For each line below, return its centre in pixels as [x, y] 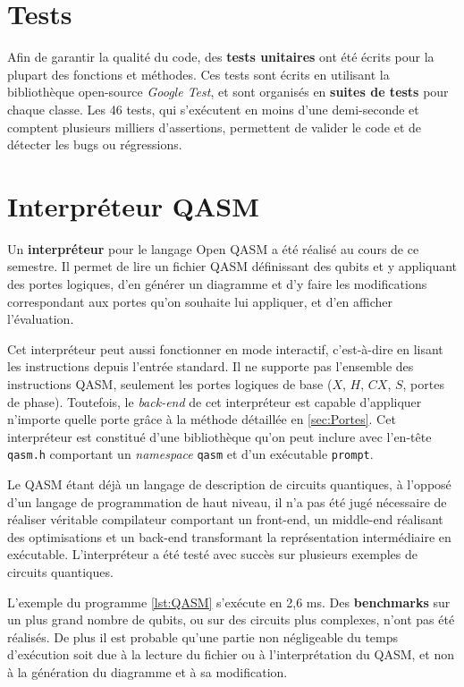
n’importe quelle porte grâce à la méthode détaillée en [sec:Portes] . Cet [202, 419]
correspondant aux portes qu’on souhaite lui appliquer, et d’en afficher [200, 301]
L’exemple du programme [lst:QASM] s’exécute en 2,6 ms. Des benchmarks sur [229, 602]
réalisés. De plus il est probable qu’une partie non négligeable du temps [203, 636]
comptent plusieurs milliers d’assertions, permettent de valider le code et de [215, 127]
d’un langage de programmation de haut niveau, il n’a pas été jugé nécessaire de [227, 501]
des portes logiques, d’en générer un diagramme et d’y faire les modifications [217, 284]
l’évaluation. [41, 319]
